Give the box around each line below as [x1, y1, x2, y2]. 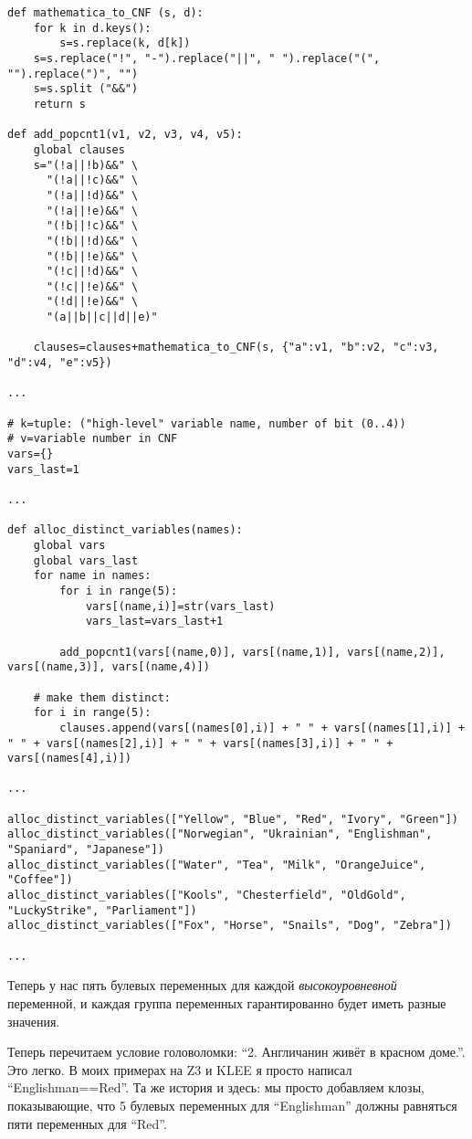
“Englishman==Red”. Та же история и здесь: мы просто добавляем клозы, [7, 1078, 425, 1097]
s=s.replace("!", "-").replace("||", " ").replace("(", [33, 51, 381, 65]
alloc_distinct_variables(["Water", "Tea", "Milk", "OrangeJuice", [7, 858, 426, 871]
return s [33, 97, 86, 111]
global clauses [33, 142, 125, 156]
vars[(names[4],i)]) [7, 752, 132, 765]
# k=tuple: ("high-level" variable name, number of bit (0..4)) [7, 417, 406, 430]
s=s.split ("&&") [33, 82, 139, 96]
